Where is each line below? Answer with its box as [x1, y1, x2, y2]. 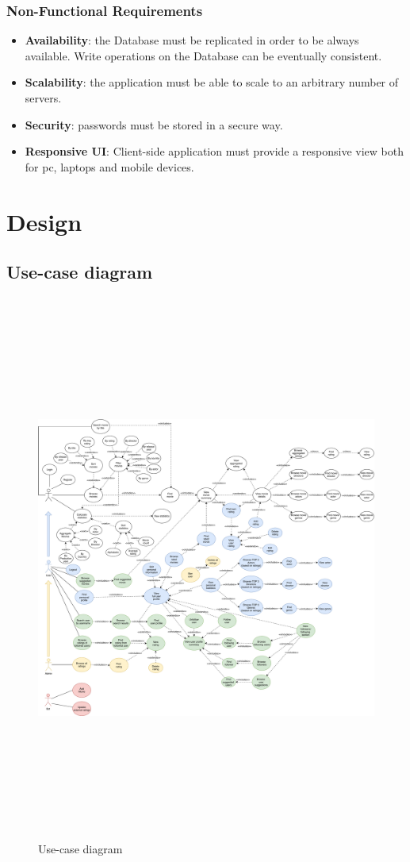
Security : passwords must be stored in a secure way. [25, 116, 283, 133]
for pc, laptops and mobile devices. [25, 158, 194, 175]
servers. [25, 90, 62, 106]
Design [6, 205, 82, 237]
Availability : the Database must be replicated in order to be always [25, 32, 359, 48]
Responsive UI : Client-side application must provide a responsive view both [25, 143, 404, 160]
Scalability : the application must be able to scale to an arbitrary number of [25, 74, 399, 90]
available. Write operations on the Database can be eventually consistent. [25, 47, 382, 63]
